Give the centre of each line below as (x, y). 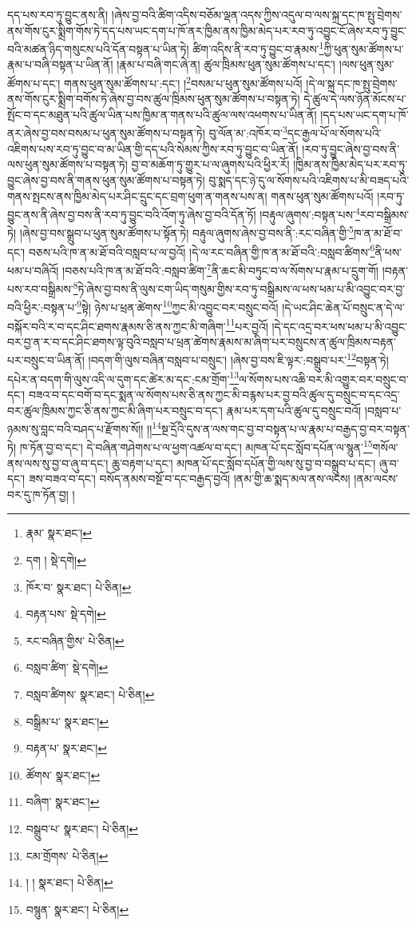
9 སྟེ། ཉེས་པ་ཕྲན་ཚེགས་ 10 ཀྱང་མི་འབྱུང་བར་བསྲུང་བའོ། (178, 306)
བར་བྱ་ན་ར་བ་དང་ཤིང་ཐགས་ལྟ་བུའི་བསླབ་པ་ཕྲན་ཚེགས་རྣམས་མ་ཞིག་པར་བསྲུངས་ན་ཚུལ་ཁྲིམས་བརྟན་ (202, 341)
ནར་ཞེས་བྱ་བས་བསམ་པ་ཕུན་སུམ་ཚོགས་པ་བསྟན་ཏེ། (106, 133)
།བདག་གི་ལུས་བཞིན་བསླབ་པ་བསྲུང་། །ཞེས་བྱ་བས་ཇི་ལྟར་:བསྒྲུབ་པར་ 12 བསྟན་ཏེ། (238, 359)
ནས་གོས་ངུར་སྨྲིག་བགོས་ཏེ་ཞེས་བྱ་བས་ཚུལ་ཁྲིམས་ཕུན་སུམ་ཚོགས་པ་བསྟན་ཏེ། (154, 99)
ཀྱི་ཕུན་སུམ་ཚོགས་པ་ (364, 48)
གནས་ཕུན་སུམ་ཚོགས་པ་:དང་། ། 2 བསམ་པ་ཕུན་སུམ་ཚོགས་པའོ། (183, 82)
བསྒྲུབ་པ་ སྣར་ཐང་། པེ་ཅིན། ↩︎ (82, 828)
